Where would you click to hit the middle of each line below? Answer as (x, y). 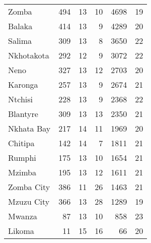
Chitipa (21, 143)
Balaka (20, 26)
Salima (20, 41)
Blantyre (23, 114)
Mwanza (23, 216)
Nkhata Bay (29, 128)
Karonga (23, 84)
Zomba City (29, 187)
